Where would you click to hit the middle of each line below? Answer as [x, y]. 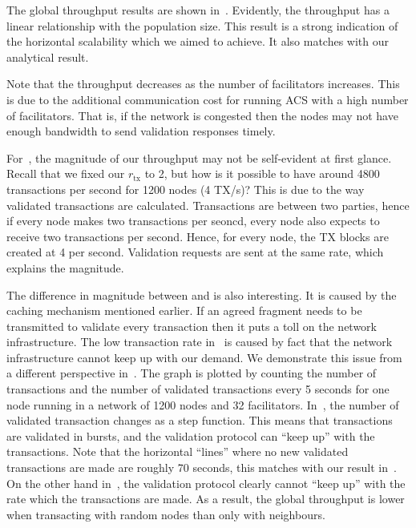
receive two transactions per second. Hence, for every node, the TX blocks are [198, 236]
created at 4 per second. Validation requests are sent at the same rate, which [195, 252]
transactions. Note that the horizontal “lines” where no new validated [178, 451]
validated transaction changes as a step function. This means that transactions [200, 420]
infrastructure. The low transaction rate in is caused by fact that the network [200, 342]
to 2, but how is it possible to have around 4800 [262, 173]
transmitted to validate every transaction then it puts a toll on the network [192, 326]
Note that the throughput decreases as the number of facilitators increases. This [203, 84]
